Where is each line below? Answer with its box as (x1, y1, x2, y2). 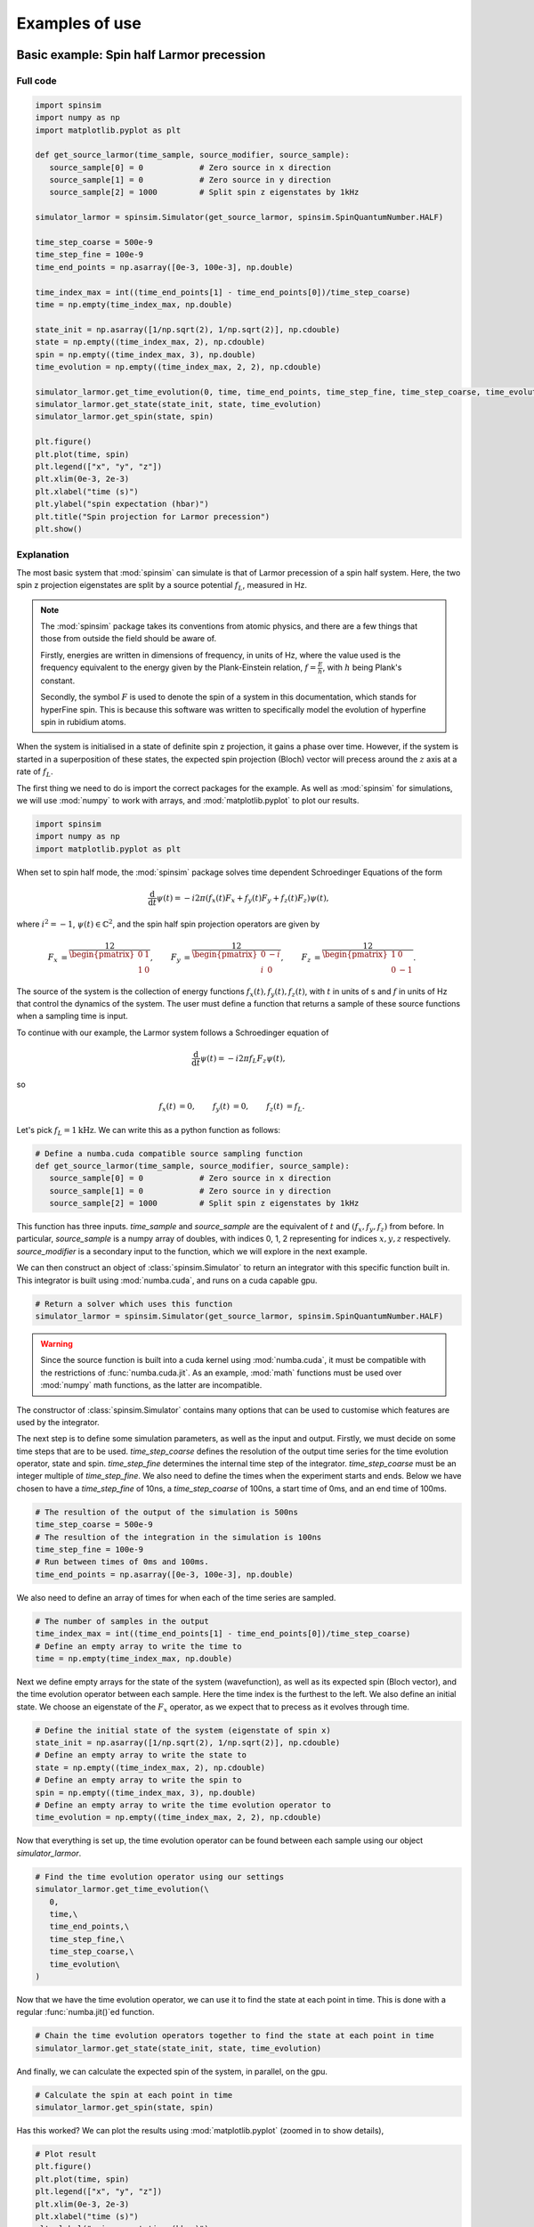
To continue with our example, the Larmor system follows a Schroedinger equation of (16, 1027, 329, 1038)
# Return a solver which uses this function (35, 1299, 233, 1309)
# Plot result (35, 2150, 97, 2159)
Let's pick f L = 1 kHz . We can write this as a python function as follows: (16, 1124, 280, 1138)
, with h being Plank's (322, 662, 402, 673)
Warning (40, 1338, 73, 1349)
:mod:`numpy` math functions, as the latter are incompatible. (40, 1380, 263, 1391)
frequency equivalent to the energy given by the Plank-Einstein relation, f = (40, 662, 317, 673)
